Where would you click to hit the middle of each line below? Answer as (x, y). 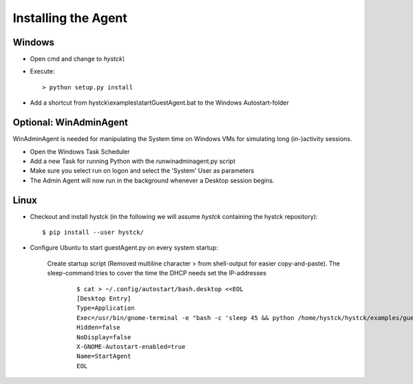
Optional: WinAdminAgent (71, 123)
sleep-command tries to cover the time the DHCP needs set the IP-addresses (157, 273)
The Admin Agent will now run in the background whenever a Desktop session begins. (152, 180)
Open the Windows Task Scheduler (80, 151)
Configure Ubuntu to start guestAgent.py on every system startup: (124, 248)
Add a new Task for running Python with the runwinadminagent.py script (133, 161)
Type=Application (106, 308)
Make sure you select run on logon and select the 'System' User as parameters (142, 171)
